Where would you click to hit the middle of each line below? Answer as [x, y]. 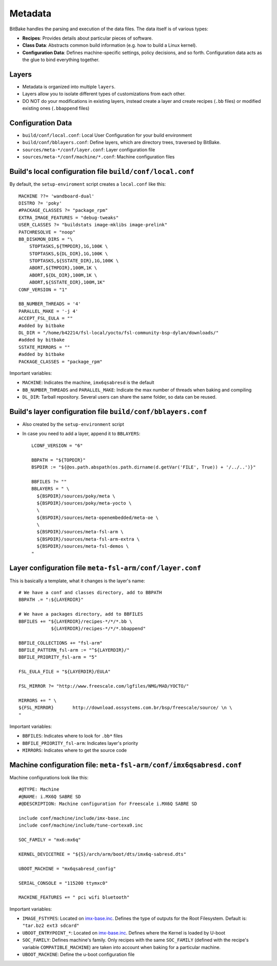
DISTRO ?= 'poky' [40, 203]
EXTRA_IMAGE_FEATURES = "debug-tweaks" [69, 218]
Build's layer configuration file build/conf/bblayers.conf [108, 412]
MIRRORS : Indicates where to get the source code [75, 750]
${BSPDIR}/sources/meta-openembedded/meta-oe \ [98, 517]
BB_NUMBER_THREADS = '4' [50, 304]
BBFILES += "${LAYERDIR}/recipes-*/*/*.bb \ [76, 621]
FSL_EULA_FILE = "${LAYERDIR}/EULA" [65, 672]
